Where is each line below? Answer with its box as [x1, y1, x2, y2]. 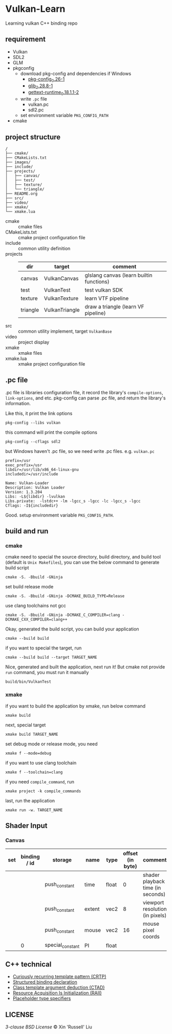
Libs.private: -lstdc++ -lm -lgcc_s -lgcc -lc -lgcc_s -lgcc [5, 499, 141, 504]
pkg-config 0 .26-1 [28, 75, 65, 83]
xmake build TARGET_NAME [5, 732, 58, 737]
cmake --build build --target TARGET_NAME [5, 655, 97, 660]
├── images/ [5, 160, 31, 165]
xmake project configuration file [18, 360, 85, 367]
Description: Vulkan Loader [5, 485, 66, 490]
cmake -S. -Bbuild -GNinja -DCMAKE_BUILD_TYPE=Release [5, 593, 125, 599]
